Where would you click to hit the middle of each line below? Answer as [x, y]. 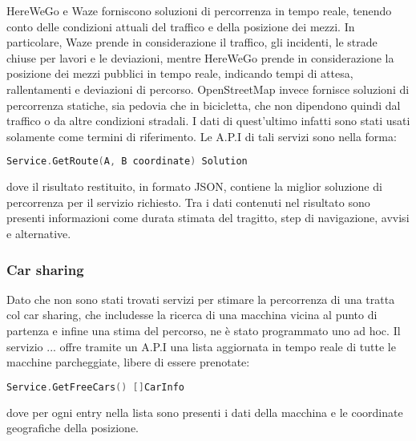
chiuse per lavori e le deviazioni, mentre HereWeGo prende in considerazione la [200, 57]
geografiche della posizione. [73, 428]
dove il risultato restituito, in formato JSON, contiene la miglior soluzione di [194, 186]
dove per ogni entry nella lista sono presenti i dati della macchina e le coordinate [205, 412]
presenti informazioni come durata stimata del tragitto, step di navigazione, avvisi [208, 218]
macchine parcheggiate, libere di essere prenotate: [128, 362]
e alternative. [39, 233]
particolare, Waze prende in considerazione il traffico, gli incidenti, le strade [192, 42]
